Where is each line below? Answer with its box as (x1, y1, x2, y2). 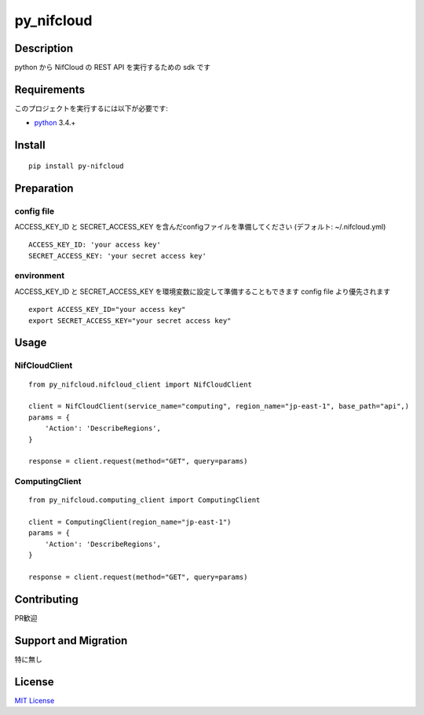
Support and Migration (14, 633, 128, 647)
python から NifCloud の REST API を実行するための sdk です (14, 63, 211, 72)
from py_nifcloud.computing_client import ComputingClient (28, 496, 261, 504)
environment (14, 270, 65, 281)
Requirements (14, 82, 86, 96)
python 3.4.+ (34, 118, 76, 127)
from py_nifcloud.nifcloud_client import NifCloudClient (28, 379, 253, 389)
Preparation (14, 181, 74, 195)
